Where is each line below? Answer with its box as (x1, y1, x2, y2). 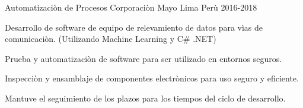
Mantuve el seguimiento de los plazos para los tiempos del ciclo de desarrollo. (5, 91, 286, 104)
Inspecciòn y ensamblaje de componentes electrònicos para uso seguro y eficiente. (5, 72, 299, 84)
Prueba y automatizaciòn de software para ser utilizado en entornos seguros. (5, 52, 282, 64)
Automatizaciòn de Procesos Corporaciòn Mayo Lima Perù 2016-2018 (5, 1, 257, 13)
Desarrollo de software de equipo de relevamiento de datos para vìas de (5, 21, 263, 33)
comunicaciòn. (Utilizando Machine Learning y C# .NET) (5, 32, 216, 45)
